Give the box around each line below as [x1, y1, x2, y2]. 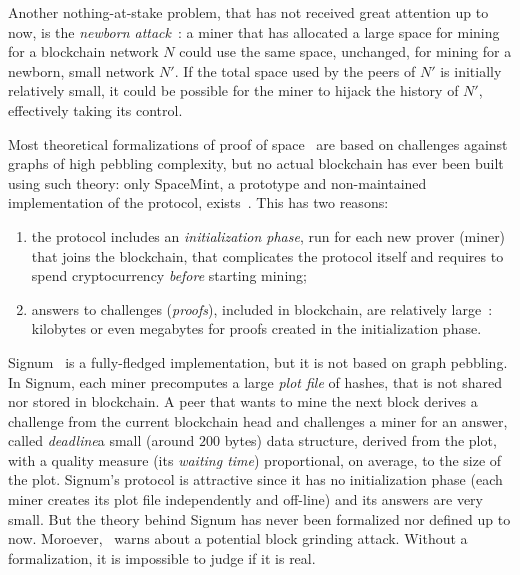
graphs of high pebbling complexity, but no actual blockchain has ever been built [8, 153, 504, 174]
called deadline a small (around [8, 430, 195, 451]
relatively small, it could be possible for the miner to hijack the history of [8, 80, 459, 101]
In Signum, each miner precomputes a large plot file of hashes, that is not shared [8, 371, 502, 392]
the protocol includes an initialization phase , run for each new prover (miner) [31, 225, 506, 246]
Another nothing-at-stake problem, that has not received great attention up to [8, 2, 489, 22]
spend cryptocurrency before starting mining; [31, 265, 307, 286]
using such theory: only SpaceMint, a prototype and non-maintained [8, 172, 427, 193]
